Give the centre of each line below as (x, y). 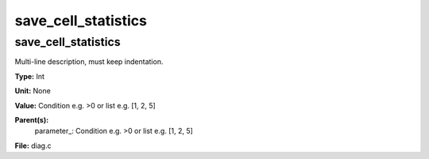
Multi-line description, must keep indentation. (89, 62)
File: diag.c (33, 146)
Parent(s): (32, 119)
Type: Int (30, 76)
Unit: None (33, 91)
